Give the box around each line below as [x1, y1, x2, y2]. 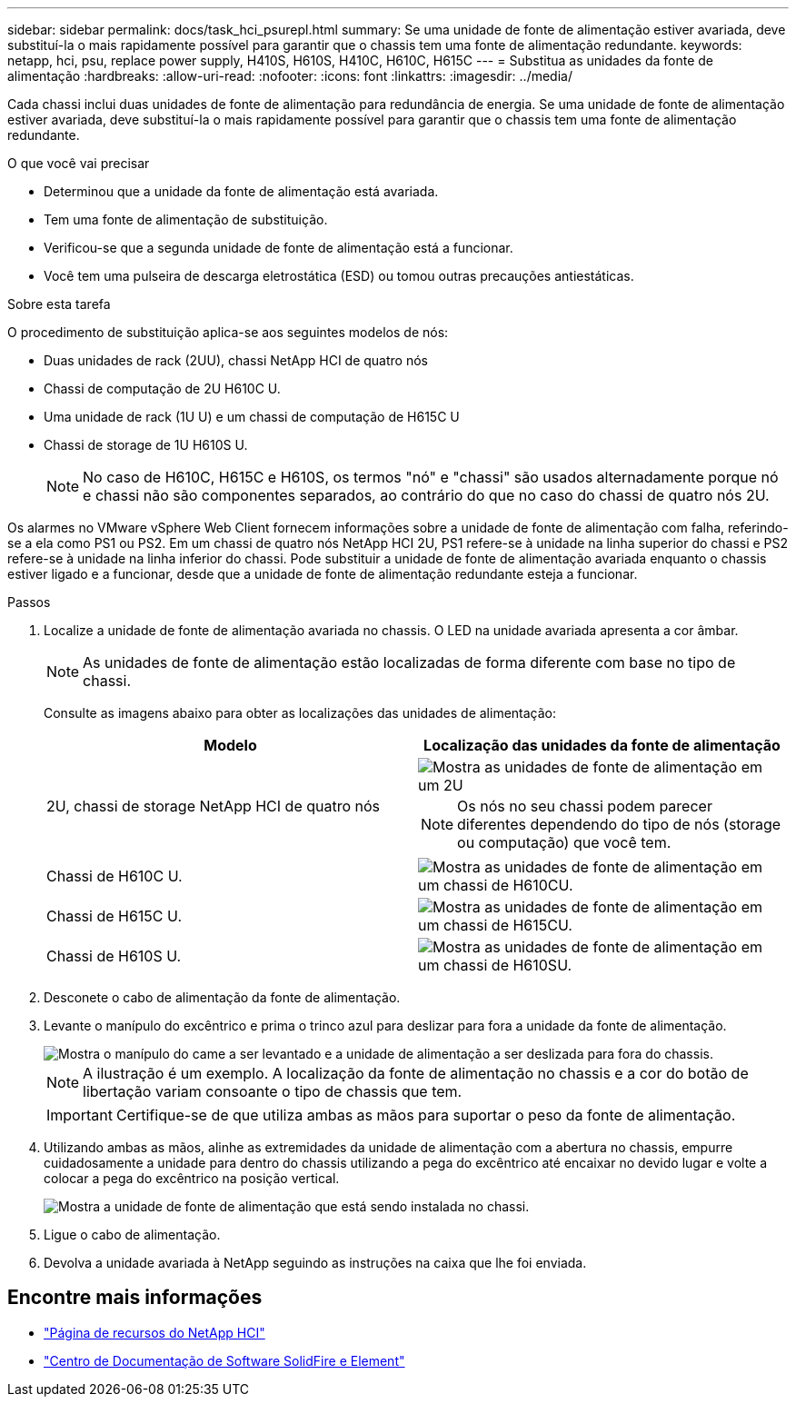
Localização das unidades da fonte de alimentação [423, 736, 781, 754]
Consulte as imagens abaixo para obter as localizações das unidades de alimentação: [44, 705, 557, 721]
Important [46, 1106, 113, 1124]
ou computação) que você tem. [457, 833, 672, 851]
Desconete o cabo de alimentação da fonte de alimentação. [44, 990, 401, 1005]
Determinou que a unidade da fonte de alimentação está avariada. [44, 184, 439, 199]
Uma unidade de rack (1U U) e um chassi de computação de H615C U [44, 409, 460, 424]
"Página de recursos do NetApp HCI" [44, 1324, 265, 1340]
